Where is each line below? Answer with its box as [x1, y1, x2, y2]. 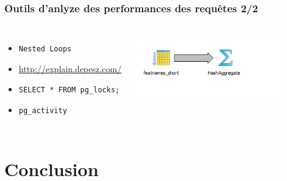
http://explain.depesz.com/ [18, 62, 122, 75]
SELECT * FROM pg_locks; [18, 86, 120, 95]
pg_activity [18, 106, 67, 116]
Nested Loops [18, 45, 72, 54]
